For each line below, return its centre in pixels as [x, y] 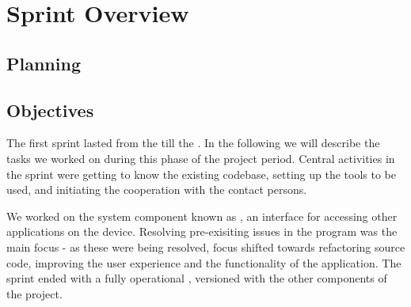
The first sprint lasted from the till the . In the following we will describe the [193, 143]
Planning [44, 63]
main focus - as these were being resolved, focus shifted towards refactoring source [206, 246]
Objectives [50, 110]
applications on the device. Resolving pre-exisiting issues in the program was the [202, 231]
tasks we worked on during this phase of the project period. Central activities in [201, 158]
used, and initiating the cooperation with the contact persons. [157, 190]
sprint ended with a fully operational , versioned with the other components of [197, 278]
